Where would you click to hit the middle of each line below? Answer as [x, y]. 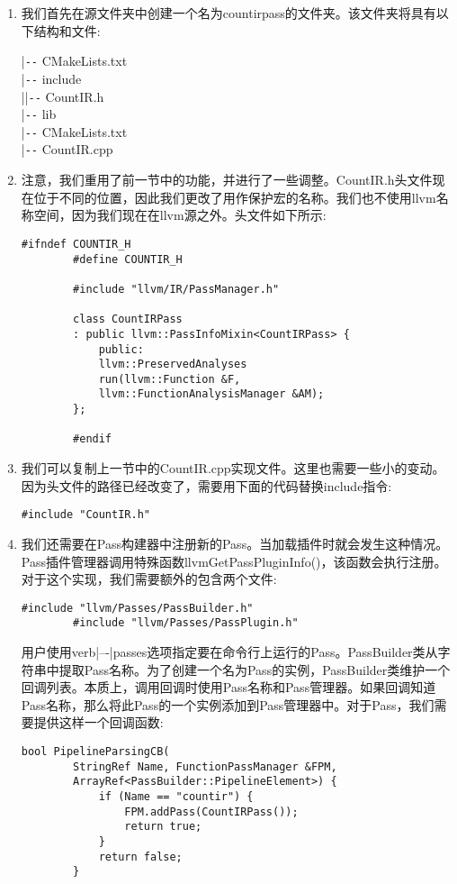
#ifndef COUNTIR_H [76, 244]
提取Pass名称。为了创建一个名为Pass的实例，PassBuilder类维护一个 [255, 669]
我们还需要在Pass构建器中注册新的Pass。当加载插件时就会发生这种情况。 [235, 543]
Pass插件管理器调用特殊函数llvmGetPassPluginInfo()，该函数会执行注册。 [234, 561]
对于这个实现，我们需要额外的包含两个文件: [149, 579]
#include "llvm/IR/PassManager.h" [176, 289]
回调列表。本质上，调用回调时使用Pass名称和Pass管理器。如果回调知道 [228, 687]
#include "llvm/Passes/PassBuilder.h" [137, 608]
